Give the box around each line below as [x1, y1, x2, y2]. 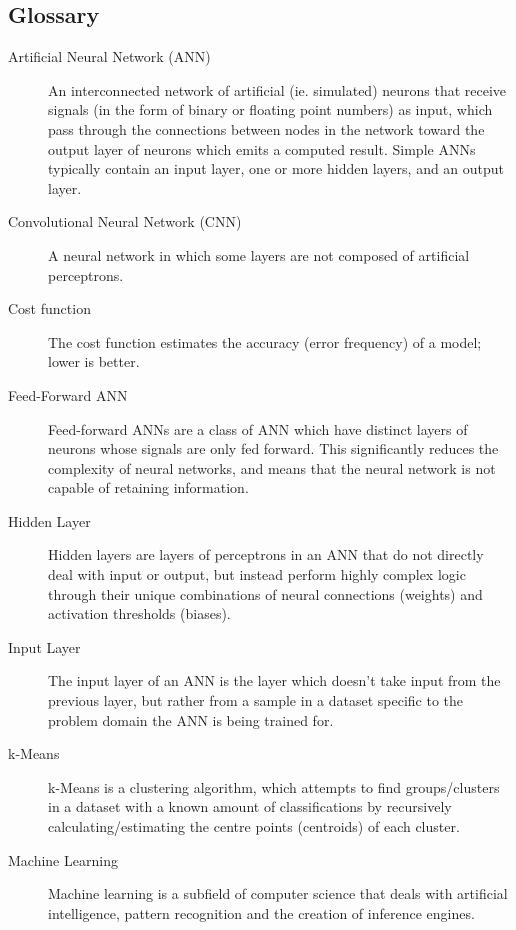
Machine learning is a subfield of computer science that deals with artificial [48, 883, 508, 904]
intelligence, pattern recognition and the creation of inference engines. [48, 902, 475, 923]
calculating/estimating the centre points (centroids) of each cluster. [48, 816, 460, 837]
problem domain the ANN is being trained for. [48, 709, 334, 730]
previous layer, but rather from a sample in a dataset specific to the [48, 690, 464, 711]
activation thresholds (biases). [48, 603, 231, 624]
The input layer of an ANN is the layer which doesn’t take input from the [48, 670, 501, 691]
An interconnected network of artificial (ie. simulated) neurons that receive [48, 79, 507, 100]
